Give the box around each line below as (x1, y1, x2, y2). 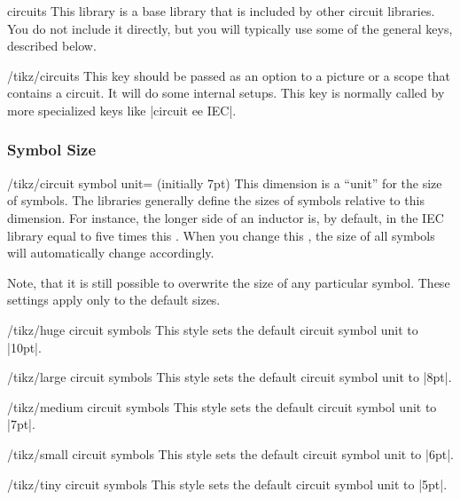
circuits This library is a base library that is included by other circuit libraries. (7, 2, 435, 20)
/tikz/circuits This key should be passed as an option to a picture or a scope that (7, 66, 450, 84)
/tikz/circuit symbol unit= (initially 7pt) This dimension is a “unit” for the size (7, 173, 442, 192)
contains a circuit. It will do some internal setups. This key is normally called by (7, 83, 445, 102)
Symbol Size (7, 139, 97, 161)
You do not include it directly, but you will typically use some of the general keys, (7, 19, 453, 37)
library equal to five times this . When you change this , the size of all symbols (7, 226, 435, 244)
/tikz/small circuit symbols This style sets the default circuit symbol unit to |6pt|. (7, 444, 454, 463)
